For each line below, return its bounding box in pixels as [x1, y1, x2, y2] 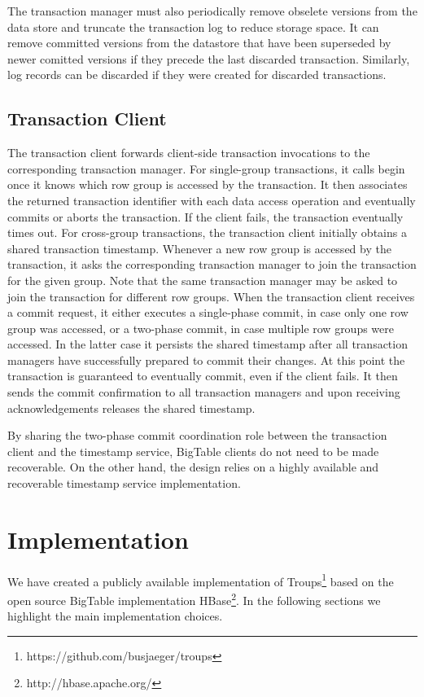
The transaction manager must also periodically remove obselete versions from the [7, 2, 417, 19]
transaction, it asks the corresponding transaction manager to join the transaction [7, 256, 417, 273]
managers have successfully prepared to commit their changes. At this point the [7, 351, 405, 368]
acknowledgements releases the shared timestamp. [7, 399, 256, 416]
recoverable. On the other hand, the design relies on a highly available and [7, 458, 379, 476]
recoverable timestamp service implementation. [7, 475, 241, 492]
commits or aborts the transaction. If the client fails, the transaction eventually [7, 208, 404, 225]
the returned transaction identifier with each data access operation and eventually [7, 191, 416, 208]
